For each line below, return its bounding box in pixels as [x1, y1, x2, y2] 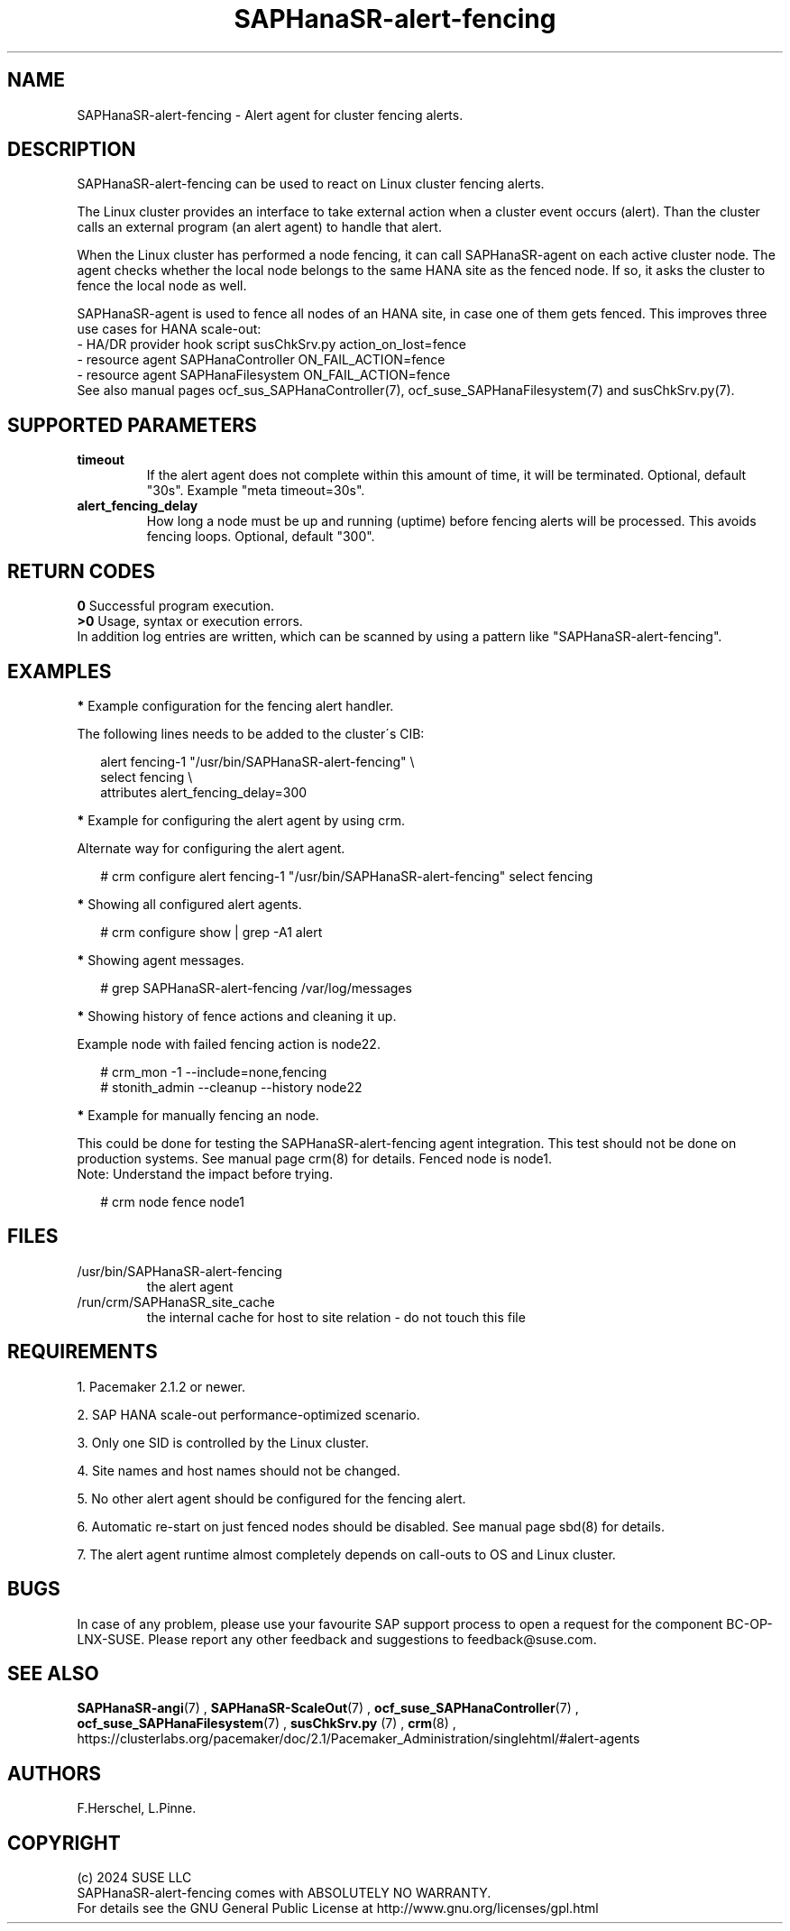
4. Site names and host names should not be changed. [77, 1462, 400, 1478]
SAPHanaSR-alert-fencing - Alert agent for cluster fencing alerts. [77, 106, 464, 123]
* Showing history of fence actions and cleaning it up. [77, 1007, 397, 1024]
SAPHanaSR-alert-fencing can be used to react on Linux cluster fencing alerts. [77, 176, 545, 192]
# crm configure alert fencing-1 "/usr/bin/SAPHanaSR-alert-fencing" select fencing [100, 868, 593, 884]
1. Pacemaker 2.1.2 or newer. [77, 1378, 246, 1394]
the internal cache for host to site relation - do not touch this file [146, 1309, 526, 1325]
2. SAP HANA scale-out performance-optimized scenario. [77, 1406, 420, 1422]
